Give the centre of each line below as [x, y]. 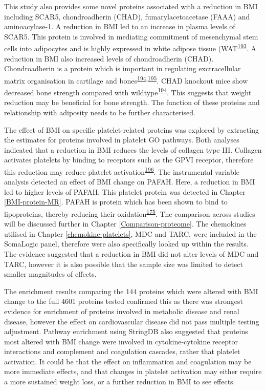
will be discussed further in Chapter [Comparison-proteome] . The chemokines [125, 224]
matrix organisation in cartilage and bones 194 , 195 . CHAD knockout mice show [126, 79]
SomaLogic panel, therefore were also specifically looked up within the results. [126, 244]
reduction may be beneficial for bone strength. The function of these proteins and [132, 102]
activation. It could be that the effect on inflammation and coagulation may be [128, 361]
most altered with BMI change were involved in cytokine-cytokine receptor [121, 341]
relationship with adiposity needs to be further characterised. [100, 112]
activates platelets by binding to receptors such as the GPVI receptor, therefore [129, 160]
